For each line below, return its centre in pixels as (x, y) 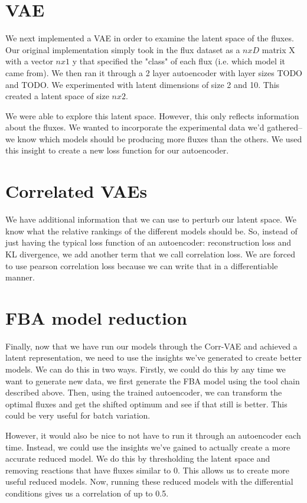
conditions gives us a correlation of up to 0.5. (87, 493)
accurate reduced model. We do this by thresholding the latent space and (138, 458)
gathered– (285, 127)
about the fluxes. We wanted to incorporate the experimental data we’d (135, 127)
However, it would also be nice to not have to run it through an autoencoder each (153, 435)
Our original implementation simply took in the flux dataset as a (123, 49)
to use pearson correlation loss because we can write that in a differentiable (142, 265)
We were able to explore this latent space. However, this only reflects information (152, 115)
